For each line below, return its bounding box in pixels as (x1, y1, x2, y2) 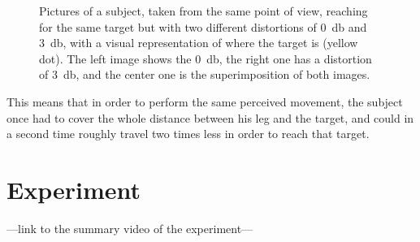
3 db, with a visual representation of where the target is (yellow (39, 34, 358, 51)
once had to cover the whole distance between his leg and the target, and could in (6, 109, 414, 126)
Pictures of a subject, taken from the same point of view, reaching (39, 2, 368, 19)
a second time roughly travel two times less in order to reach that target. (6, 125, 370, 142)
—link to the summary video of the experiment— (6, 219, 253, 236)
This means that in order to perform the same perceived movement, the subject (6, 93, 403, 110)
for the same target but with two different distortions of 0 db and (39, 18, 367, 35)
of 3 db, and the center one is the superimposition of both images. (39, 66, 370, 83)
